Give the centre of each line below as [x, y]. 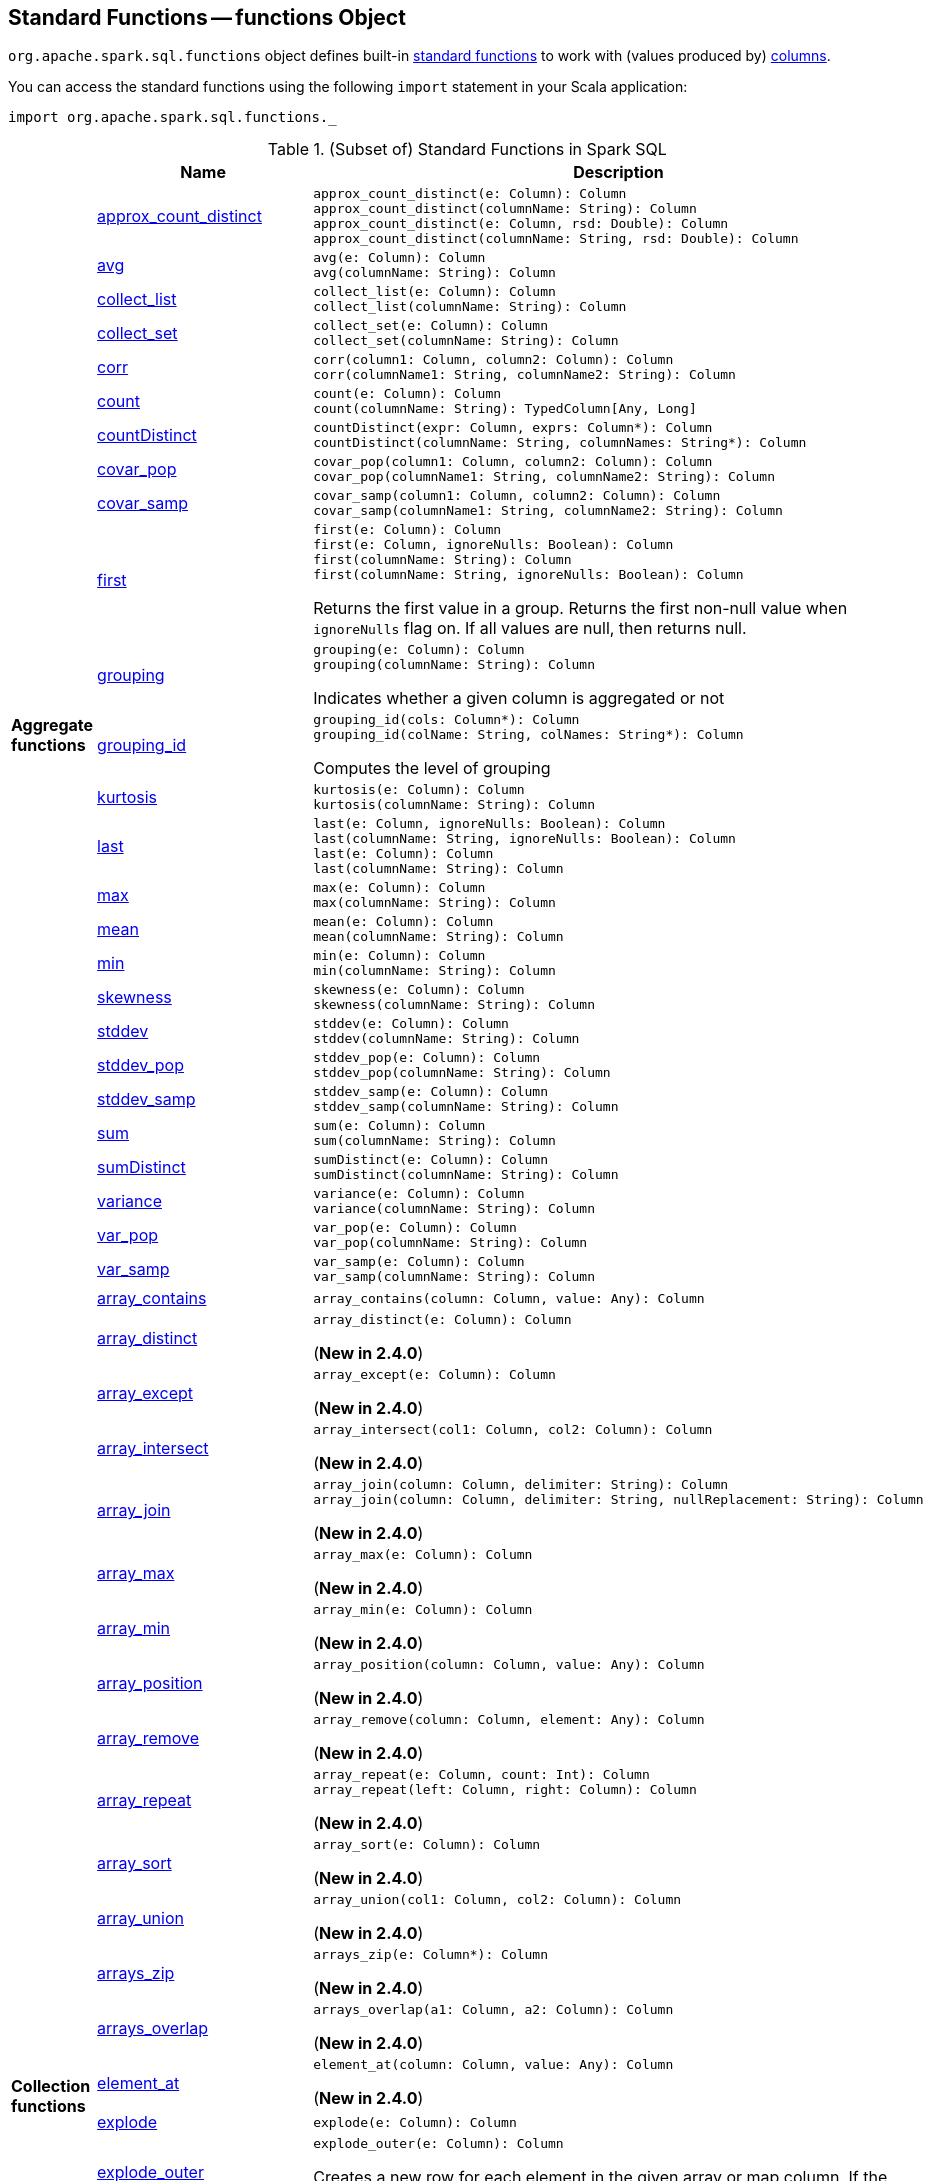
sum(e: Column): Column [399, 1126]
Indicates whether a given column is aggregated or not [519, 698]
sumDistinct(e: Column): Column [431, 1160]
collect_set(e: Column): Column [431, 326]
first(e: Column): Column [407, 530]
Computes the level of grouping [432, 768]
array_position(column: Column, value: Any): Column [509, 1665]
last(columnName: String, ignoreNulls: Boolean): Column [524, 839]
